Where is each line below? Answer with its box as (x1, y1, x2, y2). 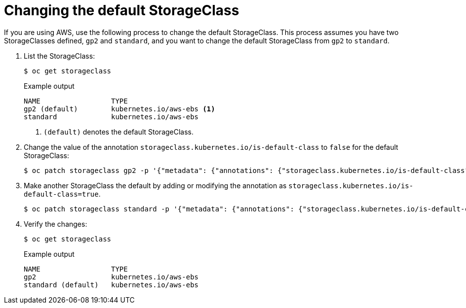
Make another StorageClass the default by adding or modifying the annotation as (24, 181, 287, 190)
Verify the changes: (24, 219, 87, 228)
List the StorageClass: (24, 51, 95, 60)
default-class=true (24, 190, 99, 198)
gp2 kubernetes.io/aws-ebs (24, 273, 199, 281)
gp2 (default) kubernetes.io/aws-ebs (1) (24, 104, 215, 113)
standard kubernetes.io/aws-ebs (24, 112, 199, 121)
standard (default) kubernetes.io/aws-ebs (24, 280, 199, 289)
